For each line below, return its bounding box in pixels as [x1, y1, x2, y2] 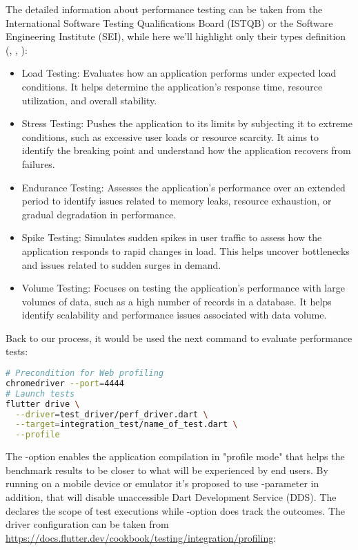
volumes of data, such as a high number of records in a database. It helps [21, 294, 332, 308]
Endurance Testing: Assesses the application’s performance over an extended [21, 180, 346, 194]
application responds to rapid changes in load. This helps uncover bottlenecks [21, 243, 350, 258]
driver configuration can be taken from [6, 517, 169, 531]
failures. [21, 156, 55, 171]
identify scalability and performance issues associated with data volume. [21, 307, 327, 322]
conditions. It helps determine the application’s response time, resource [21, 79, 323, 93]
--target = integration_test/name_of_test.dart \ [15, 419, 238, 430]
